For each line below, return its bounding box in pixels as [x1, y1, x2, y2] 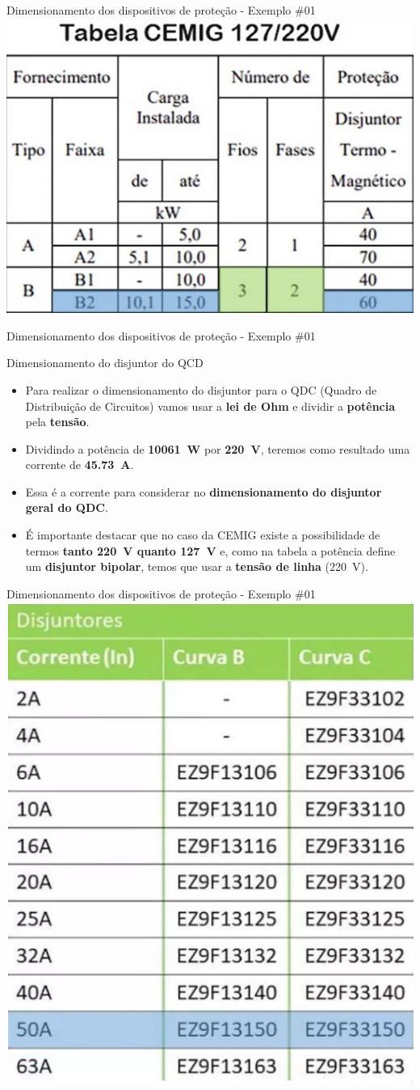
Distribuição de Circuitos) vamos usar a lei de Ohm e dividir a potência [25, 397, 396, 414]
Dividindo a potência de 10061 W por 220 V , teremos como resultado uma [25, 440, 410, 457]
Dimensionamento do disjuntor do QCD [6, 354, 204, 371]
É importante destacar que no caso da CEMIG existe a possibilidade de [25, 526, 380, 543]
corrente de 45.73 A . [25, 456, 134, 473]
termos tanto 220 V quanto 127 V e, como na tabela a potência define [25, 542, 396, 559]
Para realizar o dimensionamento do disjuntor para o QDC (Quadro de [25, 381, 377, 398]
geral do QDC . [25, 499, 108, 516]
